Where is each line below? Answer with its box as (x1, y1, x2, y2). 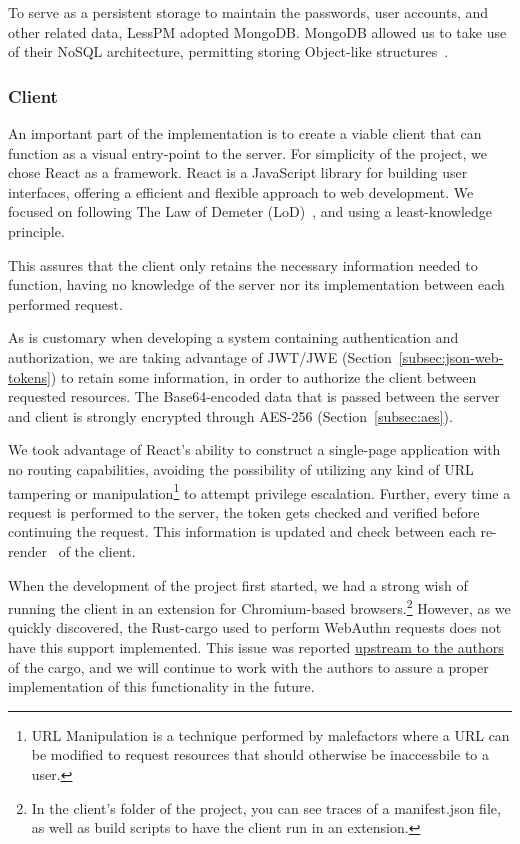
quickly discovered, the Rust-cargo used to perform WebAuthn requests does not (8, 617, 502, 638)
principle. (8, 220, 65, 241)
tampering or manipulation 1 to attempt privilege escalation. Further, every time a (8, 479, 511, 503)
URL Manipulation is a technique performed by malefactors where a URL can (31, 724, 510, 745)
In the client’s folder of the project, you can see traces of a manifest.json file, (31, 797, 501, 818)
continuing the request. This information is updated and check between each (8, 521, 476, 542)
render (8, 540, 47, 561)
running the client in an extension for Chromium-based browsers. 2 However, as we (8, 595, 511, 618)
